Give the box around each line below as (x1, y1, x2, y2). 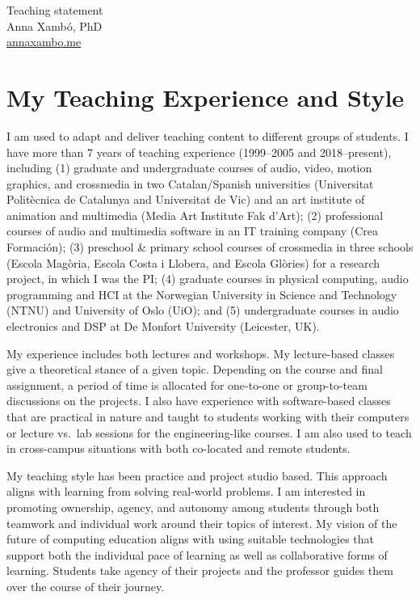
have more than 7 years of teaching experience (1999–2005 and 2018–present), (6, 143, 392, 160)
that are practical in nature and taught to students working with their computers (6, 408, 409, 425)
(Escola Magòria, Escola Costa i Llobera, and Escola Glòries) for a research (6, 254, 380, 271)
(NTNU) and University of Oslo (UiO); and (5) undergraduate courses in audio (6, 302, 399, 319)
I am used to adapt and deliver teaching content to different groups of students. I (6, 127, 409, 144)
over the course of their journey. (6, 577, 165, 594)
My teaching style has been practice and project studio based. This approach (6, 467, 388, 484)
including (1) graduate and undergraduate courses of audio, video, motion (6, 159, 372, 176)
